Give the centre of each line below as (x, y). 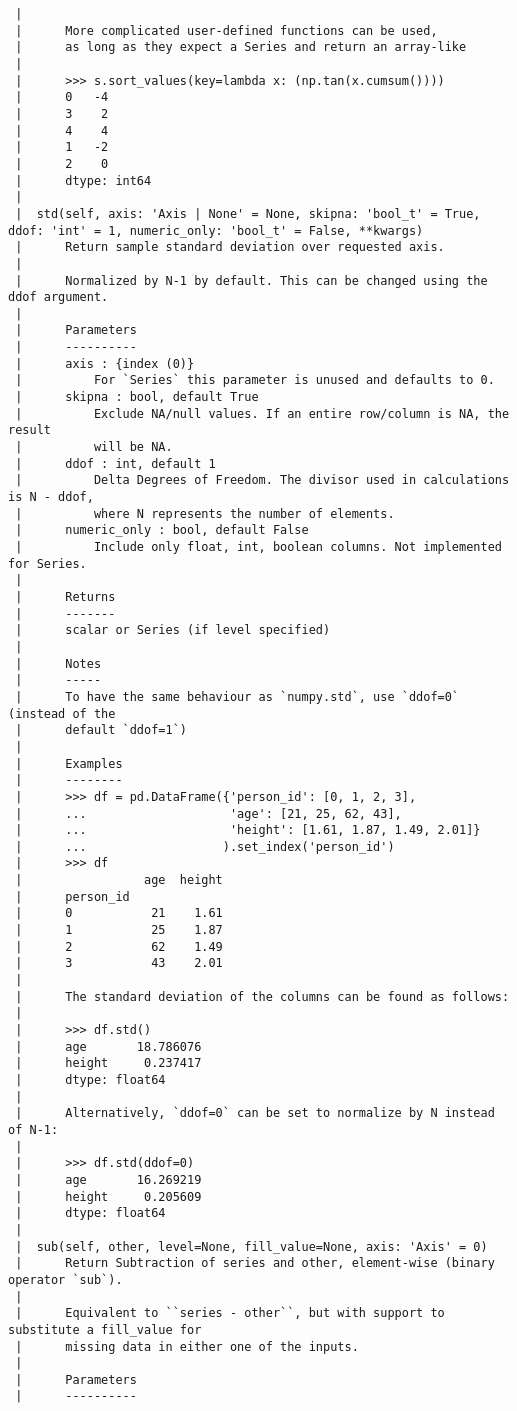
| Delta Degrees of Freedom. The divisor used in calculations (262, 480)
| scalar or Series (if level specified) (173, 630)
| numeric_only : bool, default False (162, 530)
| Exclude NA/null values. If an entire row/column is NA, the (262, 413)
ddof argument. (58, 297)
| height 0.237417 (108, 1063)
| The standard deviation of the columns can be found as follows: (262, 996)
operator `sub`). (65, 1279)
